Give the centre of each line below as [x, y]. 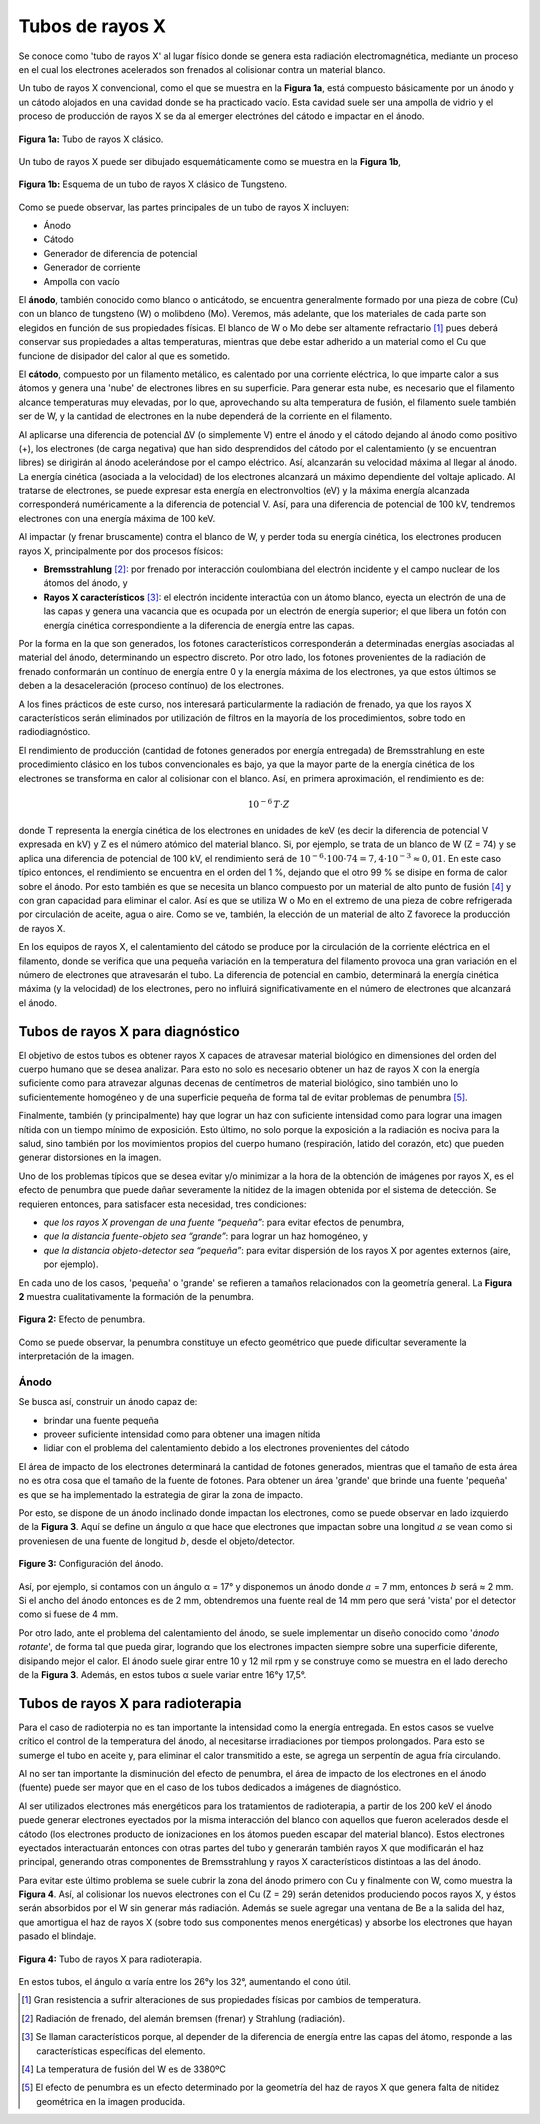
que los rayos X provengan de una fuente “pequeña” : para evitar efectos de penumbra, [224, 1222]
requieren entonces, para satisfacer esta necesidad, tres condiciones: [162, 1204]
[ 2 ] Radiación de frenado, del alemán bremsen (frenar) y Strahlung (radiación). [183, 2018]
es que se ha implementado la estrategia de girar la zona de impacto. [161, 1494]
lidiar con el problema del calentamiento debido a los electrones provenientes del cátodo [226, 1448]
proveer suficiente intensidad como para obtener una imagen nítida [182, 1434]
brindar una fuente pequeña [101, 1420]
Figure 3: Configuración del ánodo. [91, 1564]
